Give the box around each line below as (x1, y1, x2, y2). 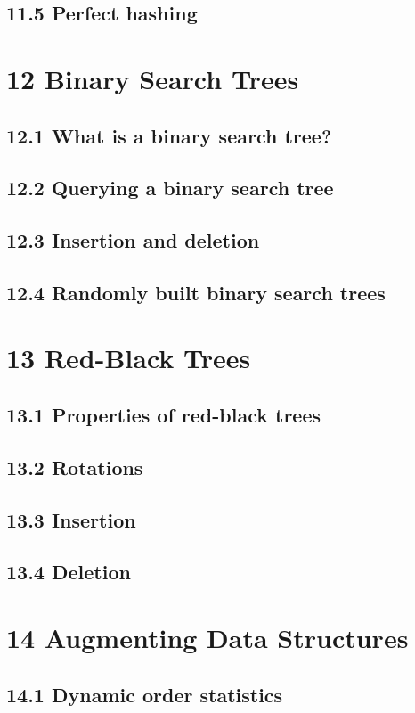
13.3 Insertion (6, 505, 136, 533)
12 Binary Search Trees (6, 60, 299, 96)
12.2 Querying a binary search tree (6, 174, 334, 201)
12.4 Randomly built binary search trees (6, 278, 386, 306)
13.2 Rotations (6, 453, 143, 480)
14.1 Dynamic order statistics (6, 680, 283, 708)
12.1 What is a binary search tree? (6, 121, 332, 149)
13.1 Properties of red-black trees (6, 401, 321, 429)
